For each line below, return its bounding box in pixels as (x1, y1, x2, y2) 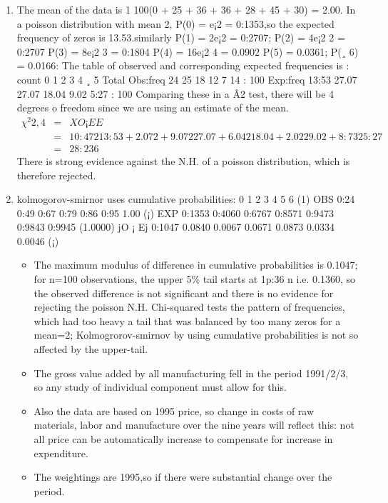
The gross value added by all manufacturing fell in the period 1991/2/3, (34, 365, 349, 380)
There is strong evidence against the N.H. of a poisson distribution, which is (16, 153, 350, 168)
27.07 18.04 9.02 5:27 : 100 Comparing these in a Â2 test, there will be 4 (16, 86, 335, 101)
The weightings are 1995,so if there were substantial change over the (34, 469, 332, 484)
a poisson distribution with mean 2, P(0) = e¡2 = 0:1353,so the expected (16, 16, 335, 31)
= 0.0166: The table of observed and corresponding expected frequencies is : (16, 58, 349, 73)
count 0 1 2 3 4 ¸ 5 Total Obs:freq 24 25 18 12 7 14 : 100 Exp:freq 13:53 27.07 (16, 71, 357, 86)
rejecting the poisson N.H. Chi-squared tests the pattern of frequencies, (34, 299, 345, 314)
